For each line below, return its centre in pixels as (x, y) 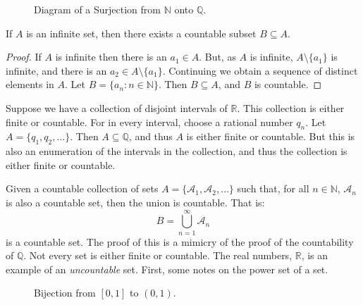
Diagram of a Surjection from (97, 9)
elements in (30, 84)
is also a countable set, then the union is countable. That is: (135, 202)
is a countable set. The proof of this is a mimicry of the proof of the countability (180, 241)
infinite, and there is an (56, 70)
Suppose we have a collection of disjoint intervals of (117, 107)
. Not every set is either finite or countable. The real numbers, (158, 255)
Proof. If (24, 57)
